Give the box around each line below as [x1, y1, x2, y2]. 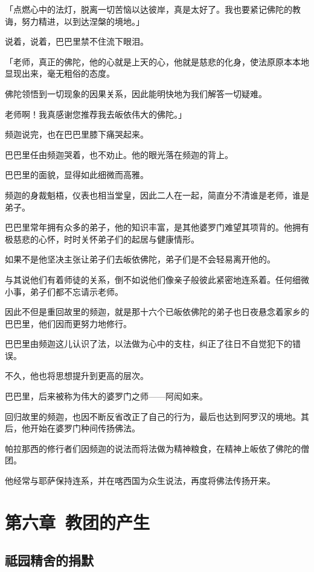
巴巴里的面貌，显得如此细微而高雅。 [5, 168, 149, 181]
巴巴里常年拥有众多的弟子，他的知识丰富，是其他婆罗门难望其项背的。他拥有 [5, 221, 309, 234]
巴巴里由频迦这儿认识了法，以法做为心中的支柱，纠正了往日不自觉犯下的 [5, 337, 292, 350]
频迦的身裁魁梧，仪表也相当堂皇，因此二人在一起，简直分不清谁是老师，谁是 [5, 188, 309, 201]
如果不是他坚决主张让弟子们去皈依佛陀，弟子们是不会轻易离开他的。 [5, 253, 275, 265]
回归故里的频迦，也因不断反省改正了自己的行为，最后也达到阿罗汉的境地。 [5, 410, 301, 422]
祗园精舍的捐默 [5, 551, 94, 570]
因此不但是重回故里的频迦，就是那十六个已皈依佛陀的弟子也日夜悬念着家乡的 [5, 305, 309, 318]
